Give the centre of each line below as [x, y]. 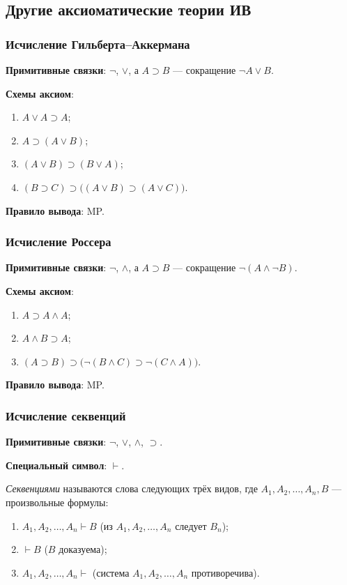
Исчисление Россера [59, 242]
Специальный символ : [56, 465]
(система [111, 572]
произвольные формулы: [57, 502]
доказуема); [83, 549]
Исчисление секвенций [66, 415]
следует [191, 525]
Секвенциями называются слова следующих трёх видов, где [132, 488]
